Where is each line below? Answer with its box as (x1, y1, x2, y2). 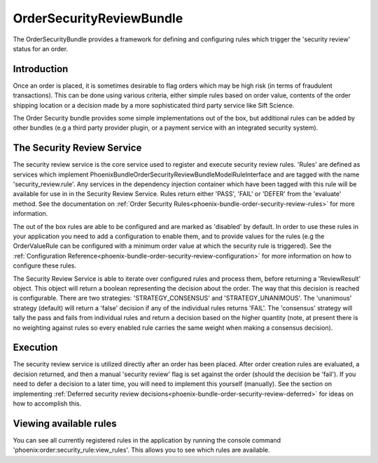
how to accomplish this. (13, 399, 82, 408)
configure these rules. (13, 261, 77, 270)
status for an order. (13, 44, 69, 53)
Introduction (13, 63, 69, 75)
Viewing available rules (13, 417, 117, 429)
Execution (13, 342, 58, 354)
